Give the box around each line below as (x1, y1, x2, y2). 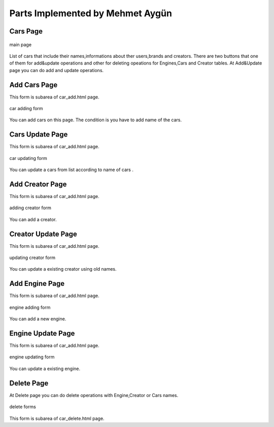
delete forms (9, 404, 37, 410)
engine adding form (9, 304, 51, 310)
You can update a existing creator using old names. (9, 266, 117, 272)
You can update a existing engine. (9, 366, 81, 372)
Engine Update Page (9, 329, 75, 338)
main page (9, 41, 32, 48)
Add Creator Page (9, 180, 67, 188)
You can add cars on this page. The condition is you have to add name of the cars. (9, 117, 182, 123)
